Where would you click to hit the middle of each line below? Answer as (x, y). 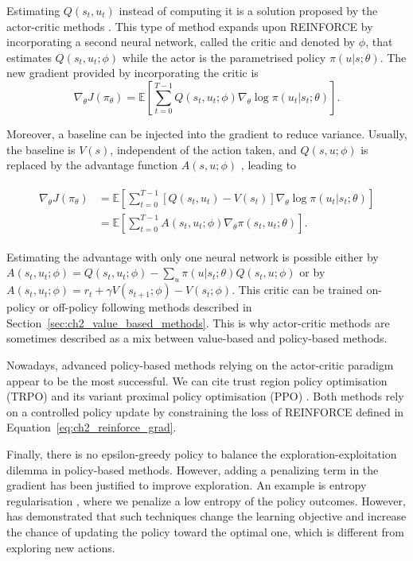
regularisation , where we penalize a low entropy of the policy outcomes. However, (206, 500)
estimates (29, 57)
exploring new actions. (61, 547)
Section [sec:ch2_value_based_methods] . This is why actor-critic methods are (198, 322)
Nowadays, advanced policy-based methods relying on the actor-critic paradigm (200, 365)
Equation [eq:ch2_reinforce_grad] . (92, 427)
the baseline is (41, 149)
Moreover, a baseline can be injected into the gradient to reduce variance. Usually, (207, 133)
